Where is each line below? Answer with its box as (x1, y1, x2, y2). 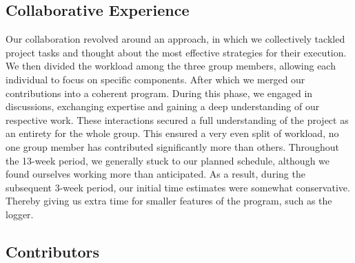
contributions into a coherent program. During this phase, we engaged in (6, 85, 313, 100)
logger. (6, 207, 34, 221)
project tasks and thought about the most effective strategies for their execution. (6, 45, 347, 59)
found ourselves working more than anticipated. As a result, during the (6, 167, 305, 181)
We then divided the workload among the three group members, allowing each (6, 59, 336, 73)
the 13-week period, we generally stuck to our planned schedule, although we (6, 153, 330, 167)
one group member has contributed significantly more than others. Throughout (6, 139, 339, 154)
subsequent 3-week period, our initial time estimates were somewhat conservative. (6, 180, 350, 194)
